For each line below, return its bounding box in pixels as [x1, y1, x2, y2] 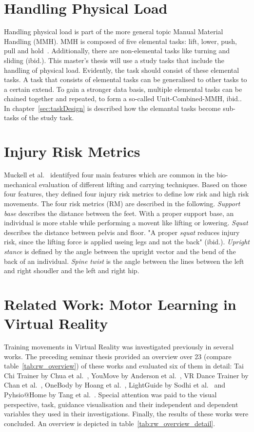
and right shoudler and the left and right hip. [4, 265, 139, 276]
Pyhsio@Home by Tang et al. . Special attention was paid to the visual [4, 389, 217, 399]
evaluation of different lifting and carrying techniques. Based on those [39, 179, 247, 189]
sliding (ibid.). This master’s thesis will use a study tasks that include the [4, 55, 224, 65]
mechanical [4, 179, 37, 189]
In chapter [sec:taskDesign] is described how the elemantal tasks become [4, 103, 221, 113]
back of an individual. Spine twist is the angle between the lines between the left [4, 256, 244, 266]
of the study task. [21, 112, 74, 123]
